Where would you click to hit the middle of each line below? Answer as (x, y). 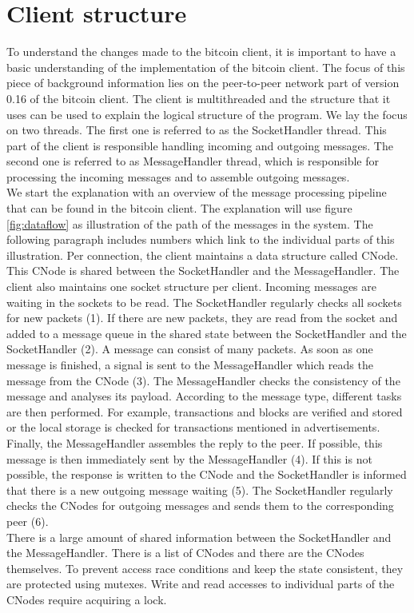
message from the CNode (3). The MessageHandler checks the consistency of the (203, 380)
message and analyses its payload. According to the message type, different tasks (204, 396)
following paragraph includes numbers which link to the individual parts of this (201, 239)
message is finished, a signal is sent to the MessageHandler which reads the (190, 364)
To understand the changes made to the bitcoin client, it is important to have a (201, 52)
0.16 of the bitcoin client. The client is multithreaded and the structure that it (199, 98)
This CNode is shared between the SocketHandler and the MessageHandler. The (203, 271)
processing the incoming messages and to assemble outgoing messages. (178, 176)
